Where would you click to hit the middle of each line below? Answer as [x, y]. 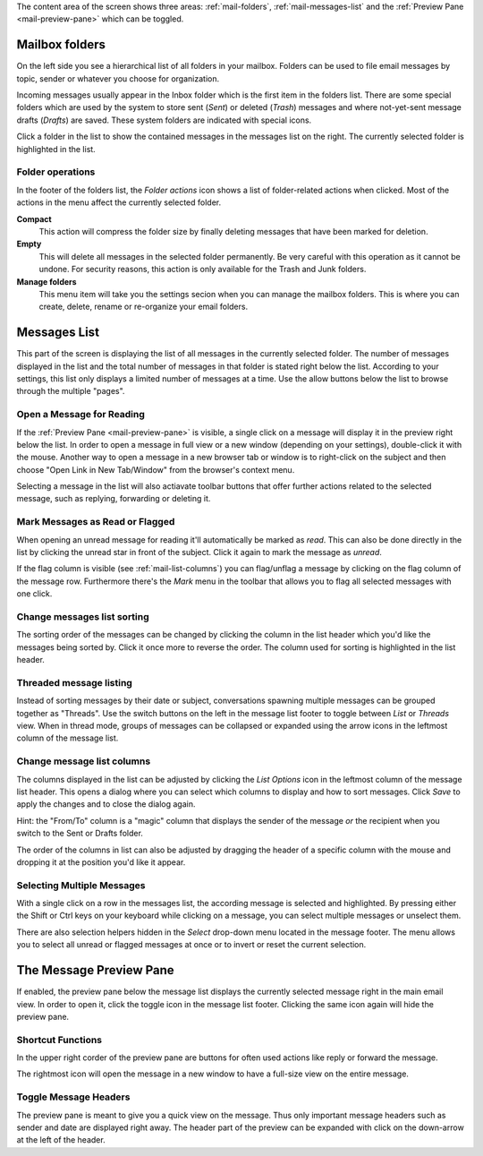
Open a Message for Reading [80, 415]
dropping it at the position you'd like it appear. [101, 862]
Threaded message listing [75, 682]
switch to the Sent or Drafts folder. [80, 834]
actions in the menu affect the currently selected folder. [119, 202]
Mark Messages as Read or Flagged [96, 522]
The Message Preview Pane [95, 970]
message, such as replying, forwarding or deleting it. [114, 499]
